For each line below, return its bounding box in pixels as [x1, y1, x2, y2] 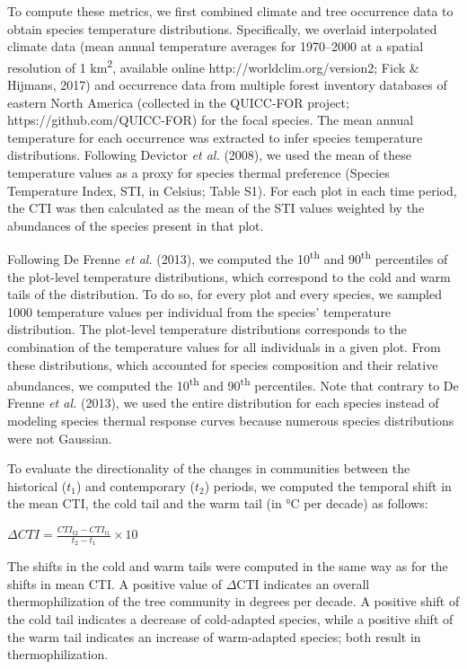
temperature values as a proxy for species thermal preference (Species [7, 163, 390, 181]
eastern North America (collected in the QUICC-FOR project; [7, 92, 349, 111]
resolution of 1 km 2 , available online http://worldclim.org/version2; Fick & [7, 55, 419, 76]
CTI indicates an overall [236, 574, 370, 593]
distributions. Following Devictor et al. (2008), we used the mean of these [7, 145, 411, 164]
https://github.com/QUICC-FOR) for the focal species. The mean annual [7, 110, 414, 129]
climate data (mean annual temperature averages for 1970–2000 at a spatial [7, 37, 424, 56]
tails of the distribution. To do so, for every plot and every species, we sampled [7, 285, 442, 304]
